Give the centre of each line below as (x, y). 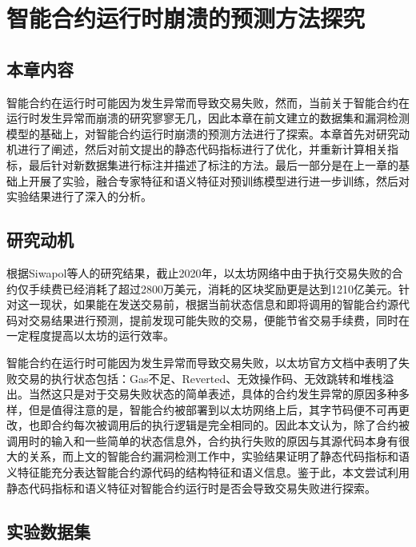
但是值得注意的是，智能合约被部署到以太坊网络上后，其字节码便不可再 (213, 409)
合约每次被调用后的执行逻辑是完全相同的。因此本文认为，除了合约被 (230, 425)
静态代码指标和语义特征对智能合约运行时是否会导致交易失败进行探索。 (191, 487)
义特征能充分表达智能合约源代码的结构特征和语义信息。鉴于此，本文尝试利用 (208, 472)
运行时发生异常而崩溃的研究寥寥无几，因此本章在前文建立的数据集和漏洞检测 (208, 118)
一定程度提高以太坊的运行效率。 (90, 335)
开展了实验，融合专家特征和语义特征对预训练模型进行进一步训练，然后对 (219, 180)
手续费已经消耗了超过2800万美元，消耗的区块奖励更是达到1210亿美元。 (213, 288)
